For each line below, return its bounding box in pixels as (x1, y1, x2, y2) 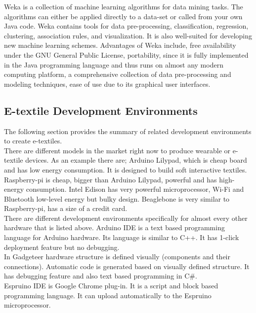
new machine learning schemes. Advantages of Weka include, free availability (4, 40, 236, 50)
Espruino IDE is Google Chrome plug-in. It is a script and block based (4, 280, 218, 291)
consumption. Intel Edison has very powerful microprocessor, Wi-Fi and (26, 184, 244, 194)
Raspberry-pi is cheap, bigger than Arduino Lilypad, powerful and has (4, 174, 217, 184)
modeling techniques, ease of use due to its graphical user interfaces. (4, 78, 211, 89)
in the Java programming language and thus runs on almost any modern (4, 59, 223, 70)
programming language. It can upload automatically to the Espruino (4, 290, 212, 300)
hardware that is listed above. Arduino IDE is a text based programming (4, 222, 225, 233)
